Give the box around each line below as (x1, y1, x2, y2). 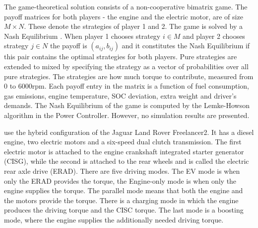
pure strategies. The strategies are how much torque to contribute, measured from (4, 71, 254, 81)
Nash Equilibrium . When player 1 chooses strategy (4, 30, 161, 41)
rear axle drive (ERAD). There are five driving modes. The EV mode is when (4, 165, 240, 176)
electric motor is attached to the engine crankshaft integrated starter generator (4, 146, 244, 156)
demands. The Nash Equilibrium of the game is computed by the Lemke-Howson (4, 100, 250, 111)
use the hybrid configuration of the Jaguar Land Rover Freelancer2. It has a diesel (4, 126, 254, 137)
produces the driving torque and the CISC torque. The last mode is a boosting (4, 205, 244, 215)
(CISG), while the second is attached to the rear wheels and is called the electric (4, 156, 249, 166)
